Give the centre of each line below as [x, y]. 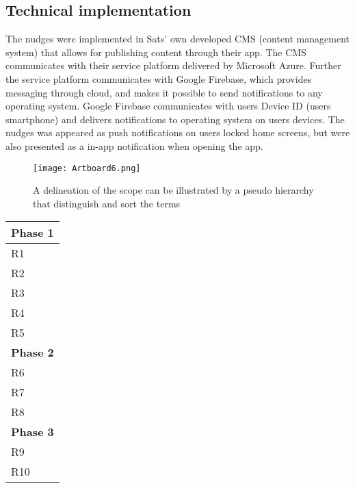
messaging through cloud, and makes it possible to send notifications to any [164, 92]
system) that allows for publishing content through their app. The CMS [156, 52]
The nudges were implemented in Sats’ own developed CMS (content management [177, 39]
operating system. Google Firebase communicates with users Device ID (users [168, 106]
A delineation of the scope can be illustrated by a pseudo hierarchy [173, 190]
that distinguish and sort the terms [107, 203]
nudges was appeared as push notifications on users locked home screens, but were [178, 132]
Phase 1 [32, 233]
